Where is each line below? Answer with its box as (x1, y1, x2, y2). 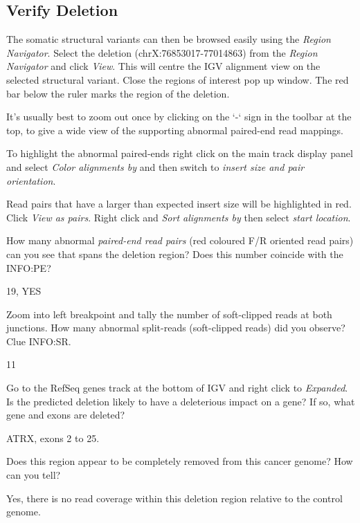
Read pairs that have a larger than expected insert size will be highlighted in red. (6, 196, 352, 211)
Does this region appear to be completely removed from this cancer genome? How (6, 454, 353, 468)
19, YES (6, 284, 42, 298)
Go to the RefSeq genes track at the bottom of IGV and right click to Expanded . (6, 380, 348, 395)
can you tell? (6, 468, 61, 482)
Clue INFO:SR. (6, 333, 71, 348)
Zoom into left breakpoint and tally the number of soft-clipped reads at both (6, 306, 332, 321)
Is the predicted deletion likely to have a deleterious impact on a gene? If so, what (6, 394, 355, 408)
